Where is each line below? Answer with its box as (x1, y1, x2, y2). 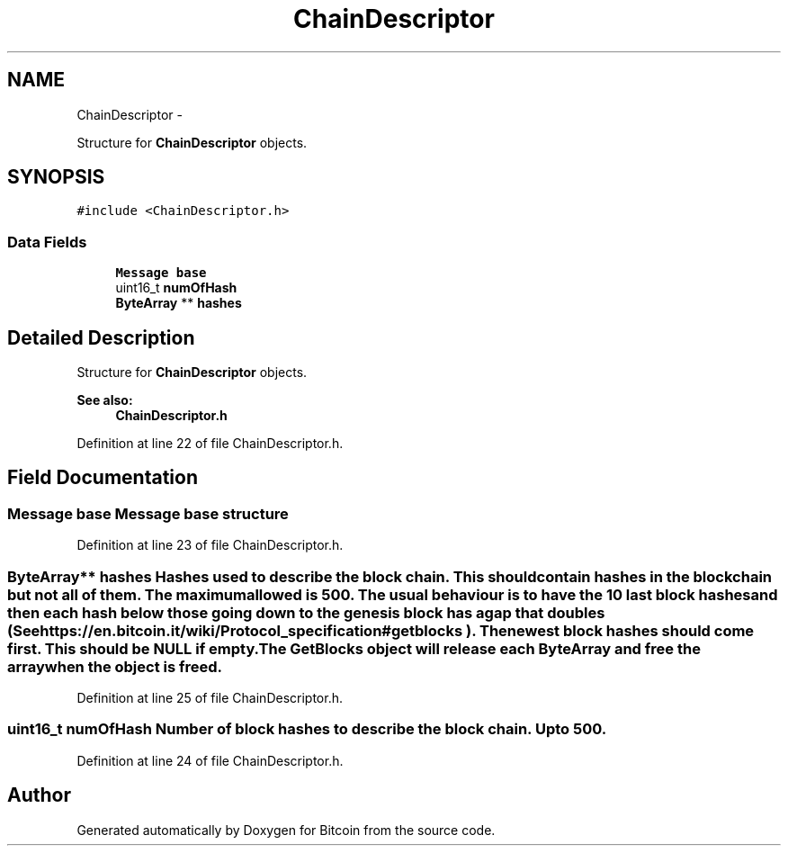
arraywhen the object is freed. (7, 657, 223, 676)
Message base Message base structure (7, 504, 289, 523)
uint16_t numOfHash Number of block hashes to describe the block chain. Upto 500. (7, 720, 607, 739)
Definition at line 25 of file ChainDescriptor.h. (76, 690, 343, 705)
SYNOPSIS (7, 166, 105, 189)
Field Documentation (7, 466, 198, 489)
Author (7, 784, 71, 807)
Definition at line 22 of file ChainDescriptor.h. (76, 435, 344, 452)
